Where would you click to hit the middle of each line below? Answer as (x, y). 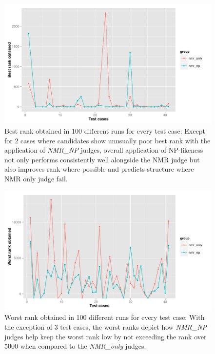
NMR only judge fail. (36, 178)
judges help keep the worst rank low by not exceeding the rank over (106, 336)
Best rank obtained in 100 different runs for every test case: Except (105, 130)
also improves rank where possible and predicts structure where (99, 169)
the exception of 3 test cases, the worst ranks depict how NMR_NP (106, 327)
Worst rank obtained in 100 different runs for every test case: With (105, 317)
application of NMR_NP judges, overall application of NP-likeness (104, 150)
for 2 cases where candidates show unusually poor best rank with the (107, 140)
